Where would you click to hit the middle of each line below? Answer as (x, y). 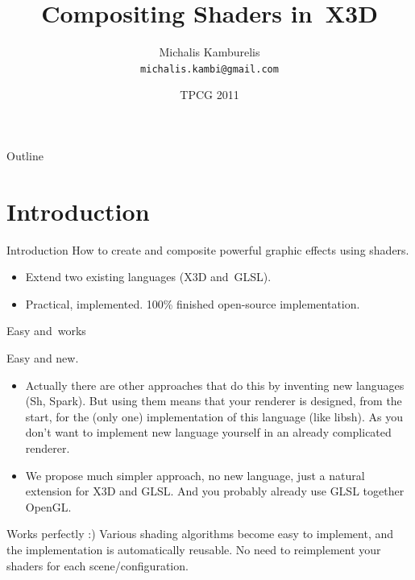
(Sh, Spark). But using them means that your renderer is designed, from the (214, 401)
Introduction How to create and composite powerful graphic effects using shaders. (208, 249)
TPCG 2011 (210, 95)
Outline (25, 155)
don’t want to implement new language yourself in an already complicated (208, 432)
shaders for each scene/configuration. (98, 565)
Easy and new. (43, 358)
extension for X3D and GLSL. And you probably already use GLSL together (215, 491)
